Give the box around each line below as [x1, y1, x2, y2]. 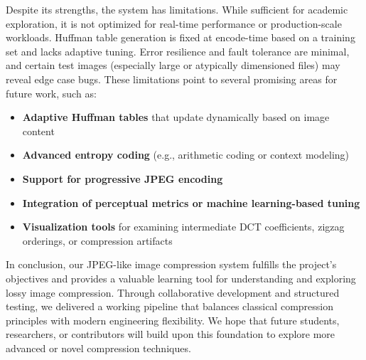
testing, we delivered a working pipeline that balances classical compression [6, 299, 333, 314]
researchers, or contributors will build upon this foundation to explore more [6, 327, 335, 342]
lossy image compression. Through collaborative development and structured [6, 285, 340, 300]
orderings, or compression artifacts [22, 233, 173, 248]
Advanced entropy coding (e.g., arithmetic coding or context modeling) [22, 147, 350, 162]
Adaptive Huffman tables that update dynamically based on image [22, 110, 330, 125]
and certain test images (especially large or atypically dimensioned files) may [6, 58, 340, 73]
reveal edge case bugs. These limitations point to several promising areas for [6, 71, 338, 86]
